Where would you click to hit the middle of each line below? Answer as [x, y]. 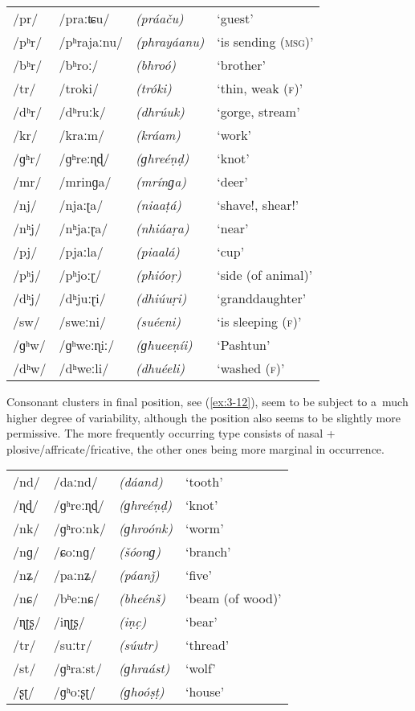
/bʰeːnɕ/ [77, 598]
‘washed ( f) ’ [251, 368]
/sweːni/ [82, 321]
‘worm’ [204, 528]
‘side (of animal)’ [265, 275]
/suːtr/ [73, 645]
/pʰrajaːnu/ [91, 41]
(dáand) [140, 482]
